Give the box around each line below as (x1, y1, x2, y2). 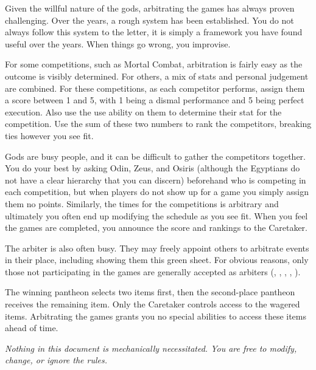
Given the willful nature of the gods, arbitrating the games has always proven (5, 2, 295, 14)
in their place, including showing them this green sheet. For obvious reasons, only (5, 253, 309, 266)
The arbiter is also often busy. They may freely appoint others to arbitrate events (5, 241, 309, 254)
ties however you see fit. (5, 129, 94, 142)
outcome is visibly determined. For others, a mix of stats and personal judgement (5, 69, 309, 82)
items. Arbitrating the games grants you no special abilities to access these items (5, 309, 307, 322)
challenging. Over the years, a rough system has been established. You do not (5, 13, 294, 26)
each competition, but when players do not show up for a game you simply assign (5, 185, 309, 198)
